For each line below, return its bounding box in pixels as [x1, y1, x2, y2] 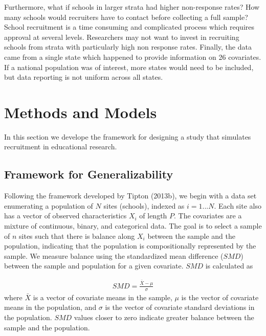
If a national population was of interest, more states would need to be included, [4, 61, 254, 72]
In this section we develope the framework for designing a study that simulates [4, 131, 251, 142]
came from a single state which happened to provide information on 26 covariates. [4, 51, 261, 62]
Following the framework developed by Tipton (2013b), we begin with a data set [4, 190, 257, 201]
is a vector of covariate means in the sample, [33, 292, 172, 302]
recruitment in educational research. [4, 141, 117, 152]
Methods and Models [4, 101, 157, 122]
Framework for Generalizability [4, 166, 173, 182]
